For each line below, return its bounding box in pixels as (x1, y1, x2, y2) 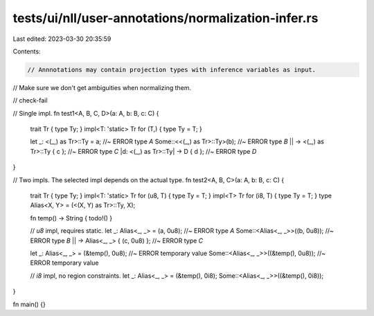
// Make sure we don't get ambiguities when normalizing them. (12, 83, 192, 91)
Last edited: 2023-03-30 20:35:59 (12, 35, 112, 43)
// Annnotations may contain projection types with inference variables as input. (27, 66, 317, 73)
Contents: (12, 47, 41, 55)
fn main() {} (12, 300, 46, 308)
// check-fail (12, 96, 48, 105)
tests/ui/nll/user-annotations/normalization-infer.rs (12, 10, 319, 26)
